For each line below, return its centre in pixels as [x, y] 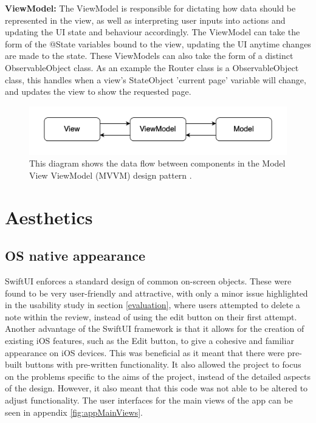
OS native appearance [75, 256]
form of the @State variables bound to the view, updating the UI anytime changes [158, 43]
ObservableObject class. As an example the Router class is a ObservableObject [152, 67]
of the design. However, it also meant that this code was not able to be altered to [156, 388]
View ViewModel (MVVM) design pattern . [111, 175]
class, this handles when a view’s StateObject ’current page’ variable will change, [156, 79]
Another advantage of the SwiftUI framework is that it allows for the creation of [155, 328]
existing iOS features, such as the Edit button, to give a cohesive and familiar [149, 340]
